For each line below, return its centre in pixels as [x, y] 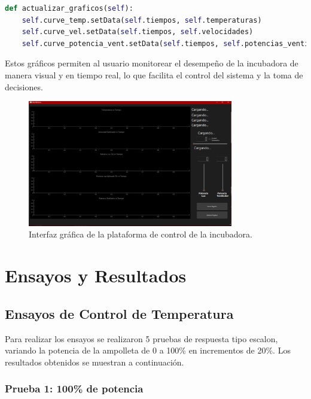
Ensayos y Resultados [96, 275]
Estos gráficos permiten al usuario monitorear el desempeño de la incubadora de [152, 63]
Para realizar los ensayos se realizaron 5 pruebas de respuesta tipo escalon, [141, 338]
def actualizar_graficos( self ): [69, 8]
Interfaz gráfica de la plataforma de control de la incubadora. [141, 234]
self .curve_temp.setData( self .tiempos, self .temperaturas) [142, 20]
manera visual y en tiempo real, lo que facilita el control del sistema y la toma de [154, 74]
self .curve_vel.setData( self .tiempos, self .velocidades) [138, 32]
